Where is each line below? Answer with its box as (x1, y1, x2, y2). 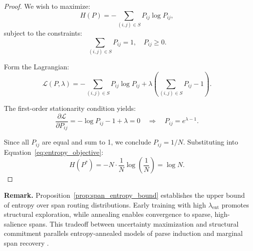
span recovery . (4, 237, 49, 248)
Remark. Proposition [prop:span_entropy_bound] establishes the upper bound (4, 189, 245, 200)
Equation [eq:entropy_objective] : (4, 146, 104, 157)
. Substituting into (183, 137, 238, 147)
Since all (4, 137, 29, 147)
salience (4, 218, 27, 229)
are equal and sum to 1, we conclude (42, 137, 151, 147)
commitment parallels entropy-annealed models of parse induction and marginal (4, 228, 243, 238)
